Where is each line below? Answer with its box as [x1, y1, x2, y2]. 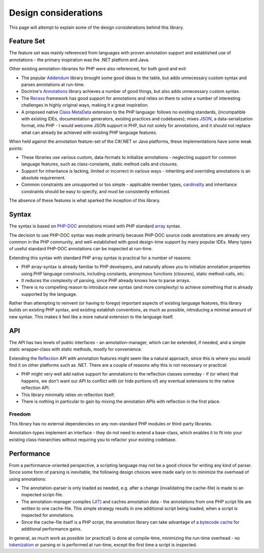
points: [9, 145, 23, 151]
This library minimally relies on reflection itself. [21, 392, 115, 398]
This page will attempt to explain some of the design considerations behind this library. [9, 24, 184, 30]
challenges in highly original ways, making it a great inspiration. [21, 102, 149, 108]
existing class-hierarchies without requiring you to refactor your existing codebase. [9, 437, 177, 442]
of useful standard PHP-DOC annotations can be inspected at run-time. [9, 246, 153, 252]
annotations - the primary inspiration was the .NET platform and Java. [9, 57, 150, 63]
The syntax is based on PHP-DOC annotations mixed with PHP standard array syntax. [9, 223, 181, 229]
